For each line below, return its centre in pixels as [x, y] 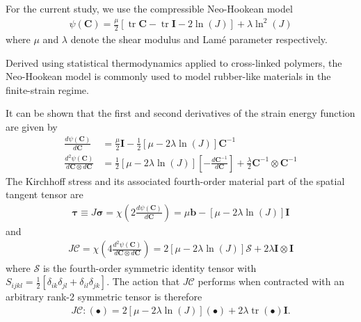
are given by [32, 126]
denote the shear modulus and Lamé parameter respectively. [199, 39]
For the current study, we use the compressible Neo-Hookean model [149, 8]
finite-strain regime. [47, 89]
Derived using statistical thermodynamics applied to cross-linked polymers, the [174, 62]
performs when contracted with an [271, 281]
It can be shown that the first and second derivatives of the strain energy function [180, 113]
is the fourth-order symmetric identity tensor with [150, 267]
